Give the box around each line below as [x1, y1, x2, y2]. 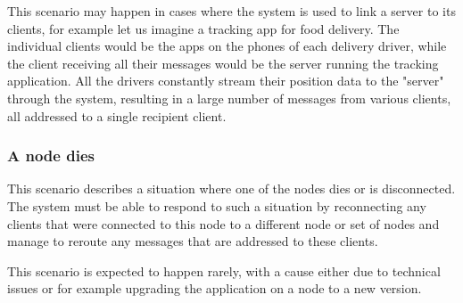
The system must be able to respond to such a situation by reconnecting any [7, 196, 426, 215]
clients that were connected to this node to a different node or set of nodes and [7, 214, 440, 233]
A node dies [7, 144, 95, 167]
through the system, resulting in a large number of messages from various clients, [7, 88, 451, 107]
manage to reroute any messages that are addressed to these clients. [7, 232, 378, 250]
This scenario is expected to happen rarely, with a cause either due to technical [7, 261, 441, 280]
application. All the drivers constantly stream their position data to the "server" [7, 71, 444, 90]
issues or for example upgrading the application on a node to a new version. [7, 279, 422, 298]
